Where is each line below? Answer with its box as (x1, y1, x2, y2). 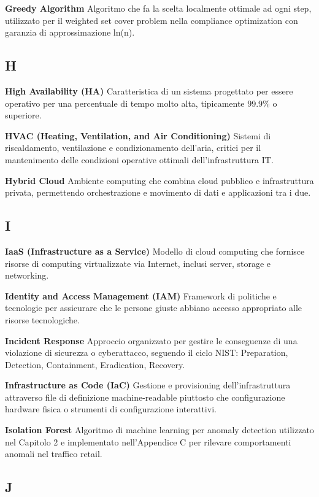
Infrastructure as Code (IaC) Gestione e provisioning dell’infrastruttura (5, 379, 291, 391)
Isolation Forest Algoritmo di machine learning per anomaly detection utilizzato (5, 423, 314, 436)
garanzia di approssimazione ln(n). (5, 26, 135, 39)
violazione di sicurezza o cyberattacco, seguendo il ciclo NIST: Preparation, (5, 346, 288, 359)
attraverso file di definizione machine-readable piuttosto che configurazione (5, 390, 285, 403)
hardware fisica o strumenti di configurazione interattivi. (5, 403, 217, 415)
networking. (5, 269, 49, 282)
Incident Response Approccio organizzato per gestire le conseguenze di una (5, 334, 298, 347)
